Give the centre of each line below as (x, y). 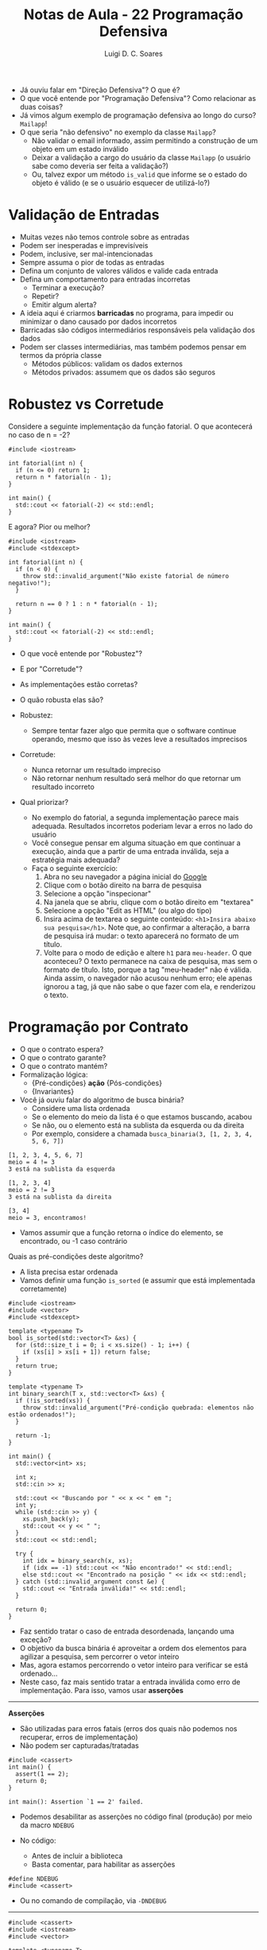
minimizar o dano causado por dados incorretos (98, 321)
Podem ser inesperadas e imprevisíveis (84, 245)
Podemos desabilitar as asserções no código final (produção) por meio (136, 1816)
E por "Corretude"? (51, 669)
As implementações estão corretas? (79, 684)
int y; (26, 1505)
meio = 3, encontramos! (48, 1218)
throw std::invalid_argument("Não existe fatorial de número (126, 576)
